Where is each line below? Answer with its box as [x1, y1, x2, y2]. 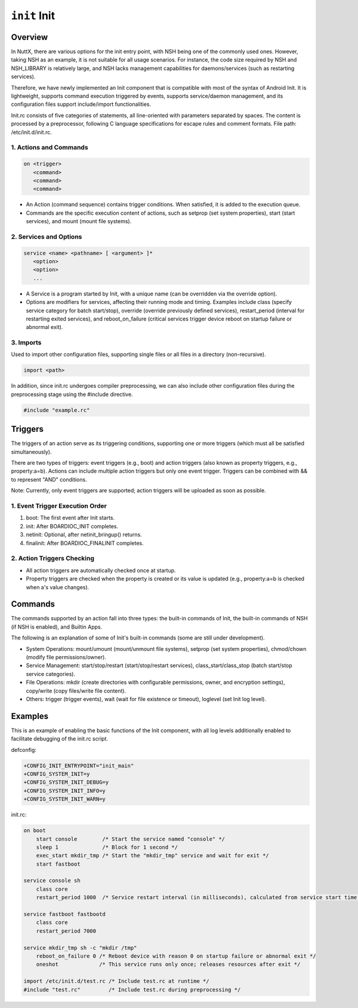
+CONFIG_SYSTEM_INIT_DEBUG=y [23, 779, 109, 786]
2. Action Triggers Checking [11, 554, 95, 562]
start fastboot [36, 860, 81, 867]
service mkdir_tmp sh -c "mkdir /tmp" [23, 944, 137, 951]
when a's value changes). [26, 583, 89, 590]
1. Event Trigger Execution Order [11, 502, 107, 510]
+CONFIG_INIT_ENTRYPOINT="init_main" [23, 762, 134, 769]
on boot [23, 827, 46, 834]
